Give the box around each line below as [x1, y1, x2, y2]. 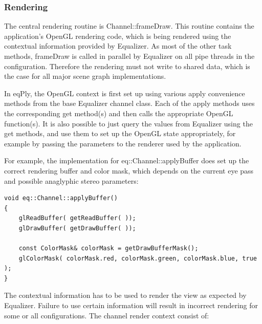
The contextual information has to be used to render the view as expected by [4, 290, 247, 300]
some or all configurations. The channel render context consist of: [4, 310, 209, 320]
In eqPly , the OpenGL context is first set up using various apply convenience [4, 88, 245, 98]
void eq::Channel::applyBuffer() [4, 195, 118, 202]
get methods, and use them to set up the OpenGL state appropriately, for [4, 128, 236, 139]
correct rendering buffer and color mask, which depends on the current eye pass [4, 165, 254, 176]
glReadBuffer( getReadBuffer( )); [18, 214, 136, 222]
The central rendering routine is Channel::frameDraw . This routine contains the [4, 20, 254, 31]
